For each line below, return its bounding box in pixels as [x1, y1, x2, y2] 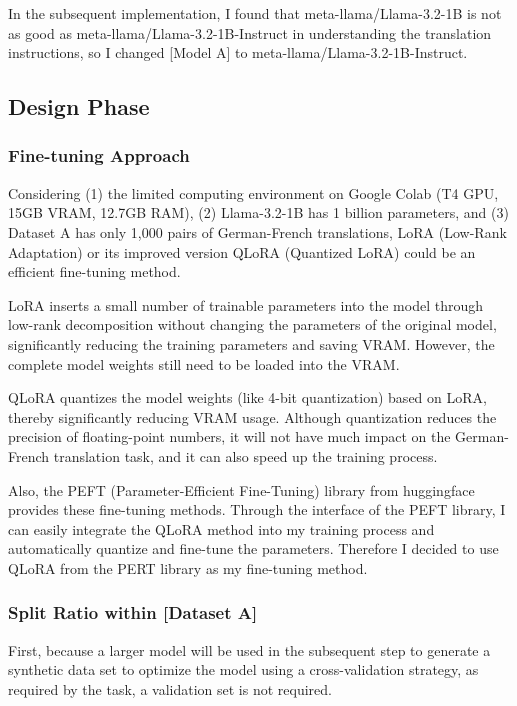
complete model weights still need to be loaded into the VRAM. [8, 353, 400, 374]
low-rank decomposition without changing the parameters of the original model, [8, 314, 497, 335]
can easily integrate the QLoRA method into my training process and [8, 518, 435, 539]
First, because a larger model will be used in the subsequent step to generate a [8, 639, 491, 660]
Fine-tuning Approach [8, 143, 190, 168]
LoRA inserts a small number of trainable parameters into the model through [8, 294, 483, 315]
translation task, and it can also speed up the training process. [53, 445, 438, 466]
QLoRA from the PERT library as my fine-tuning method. [8, 557, 368, 578]
